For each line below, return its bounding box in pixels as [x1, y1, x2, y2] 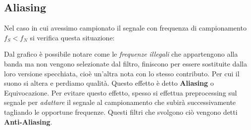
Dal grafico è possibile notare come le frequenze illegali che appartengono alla [4, 49, 238, 59]
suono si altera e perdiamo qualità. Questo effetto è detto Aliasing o [4, 78, 214, 88]
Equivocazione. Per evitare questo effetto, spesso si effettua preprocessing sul [4, 87, 237, 97]
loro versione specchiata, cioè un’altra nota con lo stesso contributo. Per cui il [4, 68, 240, 78]
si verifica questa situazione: [30, 32, 115, 42]
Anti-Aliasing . [4, 116, 52, 127]
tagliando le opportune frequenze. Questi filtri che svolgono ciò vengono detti [4, 106, 238, 117]
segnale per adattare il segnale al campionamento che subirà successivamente [4, 97, 236, 107]
